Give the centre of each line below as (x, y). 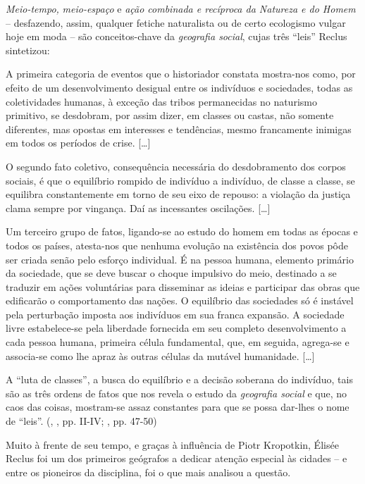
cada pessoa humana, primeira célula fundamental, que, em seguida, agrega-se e (178, 342)
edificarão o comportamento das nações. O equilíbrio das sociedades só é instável (180, 300)
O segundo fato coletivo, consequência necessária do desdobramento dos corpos (176, 166)
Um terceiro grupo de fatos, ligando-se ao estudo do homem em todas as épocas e (182, 231)
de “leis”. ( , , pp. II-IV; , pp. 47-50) (81, 421)
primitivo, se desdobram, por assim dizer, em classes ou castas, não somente (170, 115)
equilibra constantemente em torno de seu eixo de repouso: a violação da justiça (178, 194)
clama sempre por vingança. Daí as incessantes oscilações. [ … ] (138, 207)
